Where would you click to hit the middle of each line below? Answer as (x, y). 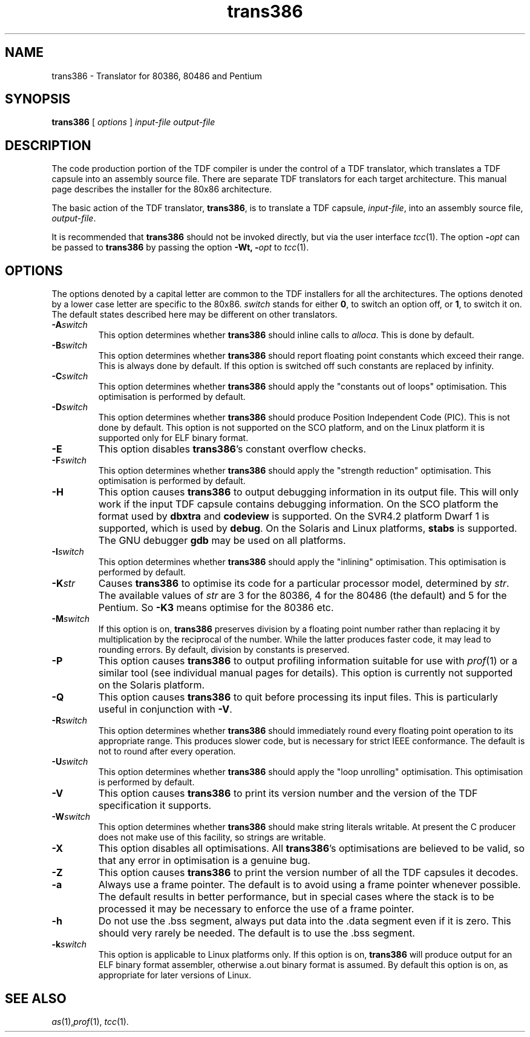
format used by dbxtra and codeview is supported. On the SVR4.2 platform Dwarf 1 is (294, 516)
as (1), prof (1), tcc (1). (90, 1021)
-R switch (70, 721)
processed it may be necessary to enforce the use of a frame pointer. (256, 909)
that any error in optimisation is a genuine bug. (204, 861)
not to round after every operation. (167, 751)
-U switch (70, 762)
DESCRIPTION (48, 145)
